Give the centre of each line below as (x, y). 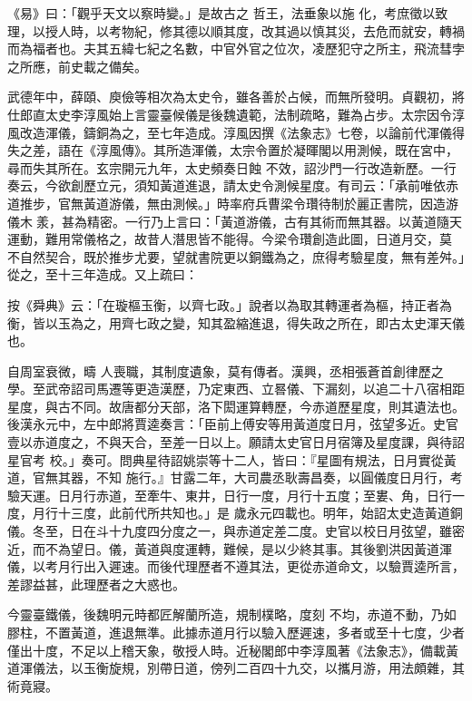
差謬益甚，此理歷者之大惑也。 (96, 584)
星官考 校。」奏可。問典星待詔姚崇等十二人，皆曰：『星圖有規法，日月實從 (226, 459)
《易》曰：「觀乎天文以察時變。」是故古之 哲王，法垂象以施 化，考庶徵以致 (228, 13)
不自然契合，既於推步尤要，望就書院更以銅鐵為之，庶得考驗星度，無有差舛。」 (236, 256)
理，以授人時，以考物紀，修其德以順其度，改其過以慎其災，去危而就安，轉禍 (236, 30)
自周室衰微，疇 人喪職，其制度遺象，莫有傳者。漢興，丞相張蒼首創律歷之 (226, 370)
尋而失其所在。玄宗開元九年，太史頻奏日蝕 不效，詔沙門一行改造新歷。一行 (232, 167)
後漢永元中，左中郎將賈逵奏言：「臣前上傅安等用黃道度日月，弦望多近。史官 (233, 424)
